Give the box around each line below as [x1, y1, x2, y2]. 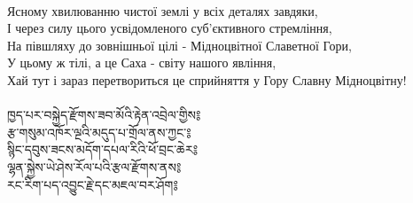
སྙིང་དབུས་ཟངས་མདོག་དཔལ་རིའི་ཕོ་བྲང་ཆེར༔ [7, 140, 199, 159]
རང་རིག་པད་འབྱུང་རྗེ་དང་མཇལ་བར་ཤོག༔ [7, 175, 178, 193]
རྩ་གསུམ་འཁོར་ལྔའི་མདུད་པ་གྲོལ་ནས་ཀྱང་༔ [7, 122, 191, 141]
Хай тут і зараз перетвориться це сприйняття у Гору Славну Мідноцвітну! [7, 70, 407, 89]
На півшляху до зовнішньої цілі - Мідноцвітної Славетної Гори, [7, 35, 352, 54]
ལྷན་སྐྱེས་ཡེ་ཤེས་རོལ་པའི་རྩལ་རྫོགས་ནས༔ [7, 157, 182, 176]
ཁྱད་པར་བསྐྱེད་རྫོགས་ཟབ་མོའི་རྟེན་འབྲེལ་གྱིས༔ [7, 105, 201, 124]
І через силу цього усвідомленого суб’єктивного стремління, [7, 19, 332, 37]
